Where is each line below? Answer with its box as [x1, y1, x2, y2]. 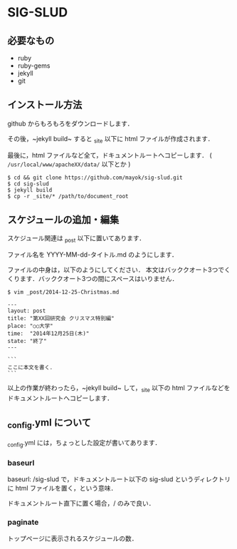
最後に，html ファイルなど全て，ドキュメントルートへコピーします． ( [7, 150, 212, 159]
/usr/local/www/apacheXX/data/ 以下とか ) [7, 160, 131, 168]
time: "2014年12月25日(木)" [7, 330, 90, 337]
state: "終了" [7, 338, 48, 345]
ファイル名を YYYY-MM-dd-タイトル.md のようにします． [7, 250, 178, 259]
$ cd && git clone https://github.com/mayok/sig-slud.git [7, 174, 183, 181]
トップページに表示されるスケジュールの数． [7, 534, 138, 543]
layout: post [7, 307, 46, 314]
